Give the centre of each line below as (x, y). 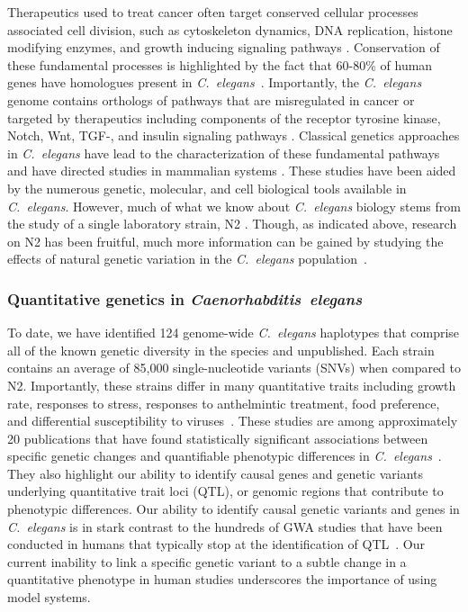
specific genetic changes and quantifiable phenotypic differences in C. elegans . (225, 456)
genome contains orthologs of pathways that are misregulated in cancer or (211, 99)
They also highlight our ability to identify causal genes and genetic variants (216, 473)
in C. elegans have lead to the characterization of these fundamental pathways (224, 153)
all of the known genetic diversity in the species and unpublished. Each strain (221, 350)
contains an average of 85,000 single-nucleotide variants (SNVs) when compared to (234, 368)
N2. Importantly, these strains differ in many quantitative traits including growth (232, 385)
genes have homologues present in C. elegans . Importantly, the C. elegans (215, 82)
